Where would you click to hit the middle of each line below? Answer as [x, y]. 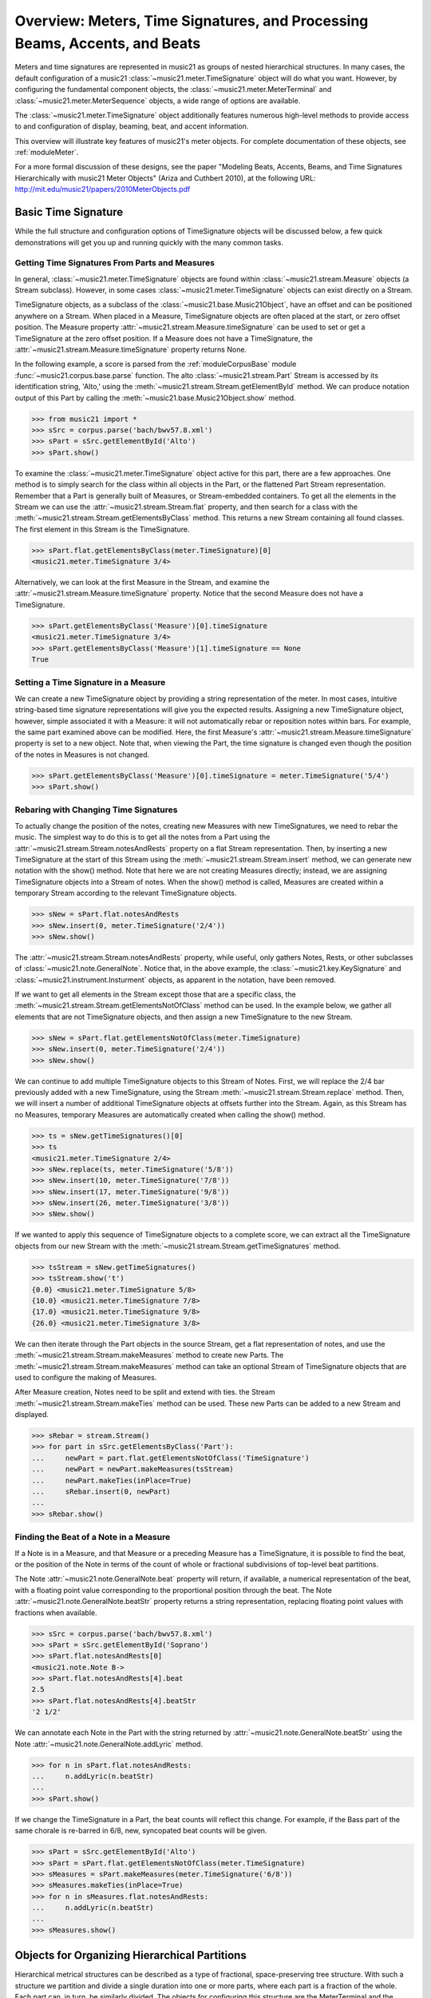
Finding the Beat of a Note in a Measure [93, 1537]
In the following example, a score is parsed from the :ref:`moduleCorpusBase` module [156, 364]
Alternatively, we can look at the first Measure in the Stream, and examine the [142, 583]
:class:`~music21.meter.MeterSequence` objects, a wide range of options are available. [158, 101]
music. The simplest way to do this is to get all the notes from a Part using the [142, 837]
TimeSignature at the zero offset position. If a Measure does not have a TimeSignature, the [164, 338]
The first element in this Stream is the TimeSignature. [102, 529]
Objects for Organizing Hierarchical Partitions [130, 1955]
